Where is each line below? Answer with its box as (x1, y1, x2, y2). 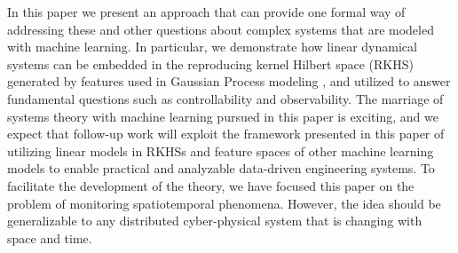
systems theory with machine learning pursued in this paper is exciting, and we (7, 107, 438, 125)
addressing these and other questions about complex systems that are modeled (7, 20, 434, 38)
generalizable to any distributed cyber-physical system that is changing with (7, 211, 422, 230)
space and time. (7, 228, 92, 247)
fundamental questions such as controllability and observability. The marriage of (7, 89, 444, 107)
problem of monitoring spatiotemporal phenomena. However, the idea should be (7, 194, 441, 212)
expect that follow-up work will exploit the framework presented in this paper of (7, 124, 445, 143)
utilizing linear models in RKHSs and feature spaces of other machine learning (7, 141, 434, 160)
